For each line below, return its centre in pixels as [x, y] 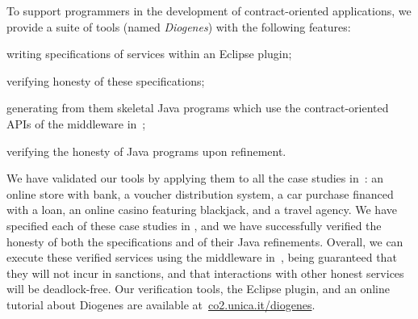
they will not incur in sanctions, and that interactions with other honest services [205, 273]
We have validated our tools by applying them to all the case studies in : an [195, 178]
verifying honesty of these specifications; [106, 80]
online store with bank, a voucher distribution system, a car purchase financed [200, 193]
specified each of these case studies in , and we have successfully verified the [194, 225]
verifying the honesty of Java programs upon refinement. [146, 151]
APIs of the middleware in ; [76, 123]
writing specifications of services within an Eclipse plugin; [149, 54]
